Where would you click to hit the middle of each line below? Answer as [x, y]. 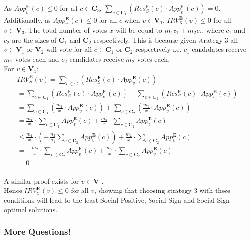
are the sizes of [34, 39]
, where [213, 30]
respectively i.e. [159, 49]
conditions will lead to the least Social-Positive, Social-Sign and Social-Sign [117, 200]
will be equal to [139, 30]
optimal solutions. [31, 209]
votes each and [37, 59]
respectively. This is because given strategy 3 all [166, 39]
